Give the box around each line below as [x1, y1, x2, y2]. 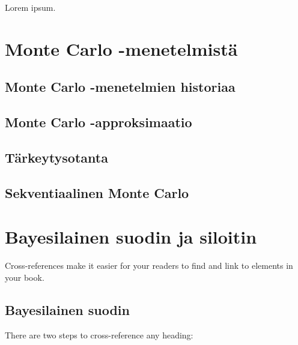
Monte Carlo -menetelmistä [5, 36, 238, 61]
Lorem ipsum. [5, 1, 56, 13]
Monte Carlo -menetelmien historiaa [5, 77, 236, 96]
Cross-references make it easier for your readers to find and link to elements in [5, 259, 293, 272]
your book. [5, 271, 44, 283]
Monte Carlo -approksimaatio [5, 113, 192, 131]
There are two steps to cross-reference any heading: [5, 328, 193, 341]
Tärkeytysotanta [5, 148, 108, 166]
